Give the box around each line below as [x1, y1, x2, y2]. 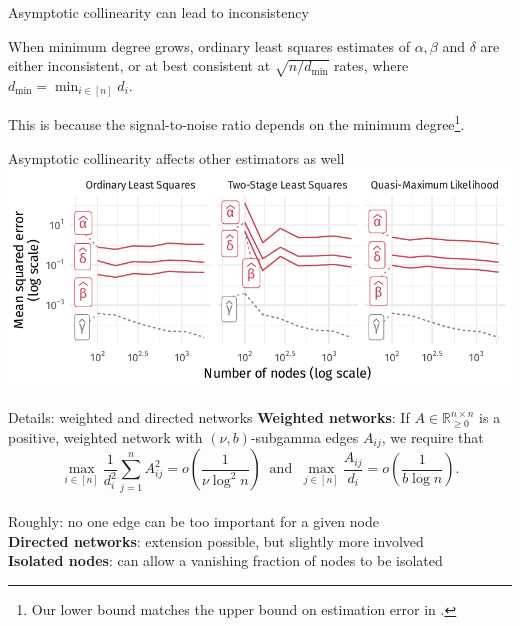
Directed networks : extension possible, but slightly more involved [8, 530, 424, 551]
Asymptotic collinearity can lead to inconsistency [8, 2, 309, 22]
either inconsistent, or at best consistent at [8, 55, 271, 76]
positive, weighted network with [8, 426, 203, 447]
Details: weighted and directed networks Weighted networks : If [8, 407, 410, 428]
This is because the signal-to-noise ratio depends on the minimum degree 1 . [8, 111, 465, 135]
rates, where [334, 55, 409, 76]
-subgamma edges [250, 426, 359, 447]
